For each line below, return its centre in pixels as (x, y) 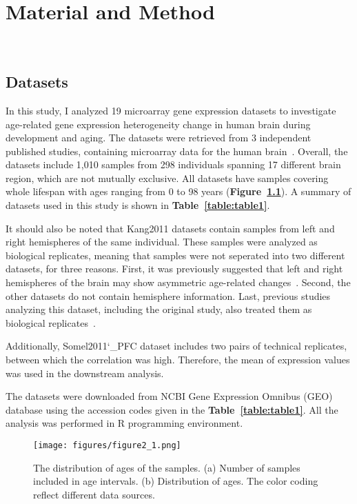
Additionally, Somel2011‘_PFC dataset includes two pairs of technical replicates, (176, 346)
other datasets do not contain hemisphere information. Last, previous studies (168, 295)
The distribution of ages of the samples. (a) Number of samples (167, 467)
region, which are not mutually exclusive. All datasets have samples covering (167, 178)
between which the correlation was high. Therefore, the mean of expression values (178, 360)
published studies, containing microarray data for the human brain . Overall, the (177, 151)
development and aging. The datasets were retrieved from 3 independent (159, 138)
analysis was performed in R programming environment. (124, 423)
